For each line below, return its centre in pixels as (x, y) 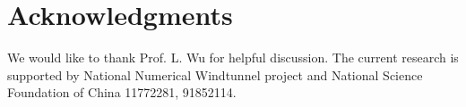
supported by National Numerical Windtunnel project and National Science (215, 74)
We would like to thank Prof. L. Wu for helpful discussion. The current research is (233, 58)
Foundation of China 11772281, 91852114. (122, 92)
